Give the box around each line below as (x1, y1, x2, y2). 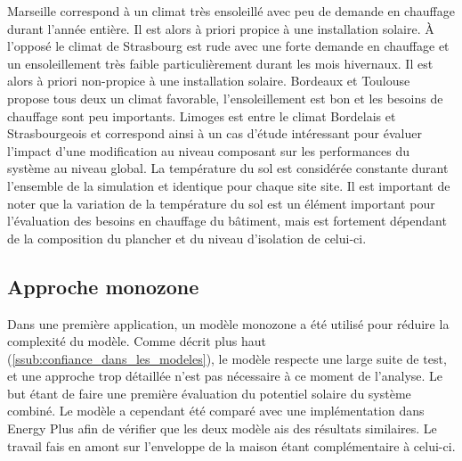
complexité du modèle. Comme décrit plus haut (7, 332, 266, 350)
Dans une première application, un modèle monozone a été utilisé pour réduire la (7, 314, 450, 333)
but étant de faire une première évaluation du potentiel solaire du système (7, 383, 411, 402)
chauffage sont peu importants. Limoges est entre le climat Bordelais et (7, 106, 396, 125)
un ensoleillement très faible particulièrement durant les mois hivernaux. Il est (7, 54, 434, 72)
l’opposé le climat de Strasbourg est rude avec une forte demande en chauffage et (7, 37, 450, 55)
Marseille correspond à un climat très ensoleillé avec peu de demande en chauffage (7, 2, 455, 20)
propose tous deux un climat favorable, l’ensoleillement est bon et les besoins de (7, 88, 443, 107)
